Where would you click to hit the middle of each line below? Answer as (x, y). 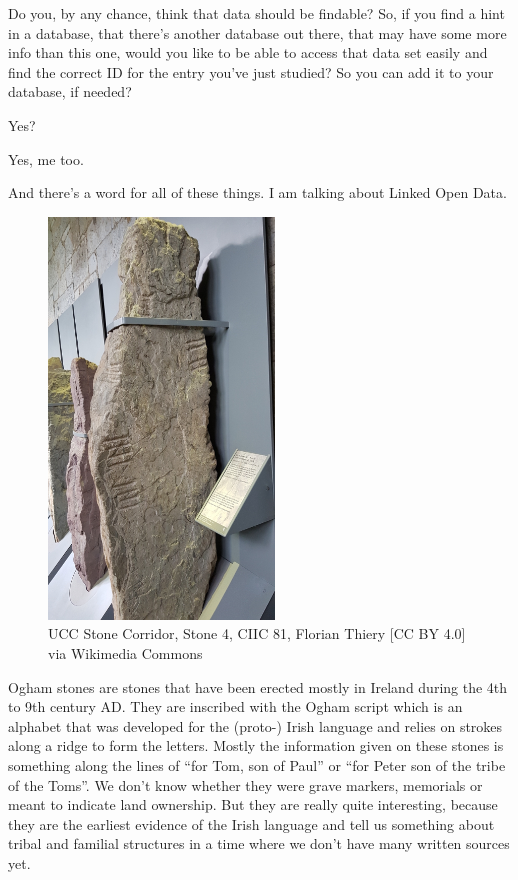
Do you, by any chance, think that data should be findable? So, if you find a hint (256, 13)
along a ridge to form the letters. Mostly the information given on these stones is (256, 745)
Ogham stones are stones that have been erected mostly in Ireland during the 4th (258, 686)
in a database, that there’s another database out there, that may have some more (257, 32)
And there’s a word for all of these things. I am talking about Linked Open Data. (257, 192)
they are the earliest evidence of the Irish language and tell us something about (251, 823)
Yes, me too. (46, 158)
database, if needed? (70, 91)
